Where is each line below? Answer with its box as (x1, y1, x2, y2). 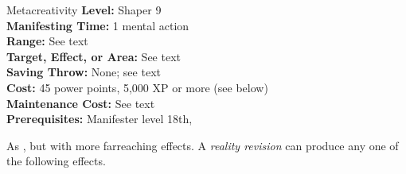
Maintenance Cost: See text (6, 95, 155, 111)
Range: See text (6, 33, 88, 49)
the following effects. (6, 153, 106, 169)
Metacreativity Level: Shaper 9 (6, 2, 162, 17)
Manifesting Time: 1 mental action (6, 17, 189, 33)
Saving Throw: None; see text (6, 64, 161, 80)
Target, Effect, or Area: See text (6, 48, 181, 64)
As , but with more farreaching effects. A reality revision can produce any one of (6, 137, 399, 153)
